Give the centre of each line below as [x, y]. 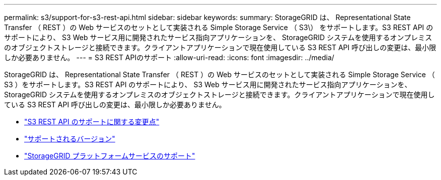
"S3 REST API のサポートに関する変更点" [92, 122]
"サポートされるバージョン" [70, 139]
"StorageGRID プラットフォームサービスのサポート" [110, 156]
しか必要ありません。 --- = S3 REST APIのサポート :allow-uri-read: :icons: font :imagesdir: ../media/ [169, 57]
